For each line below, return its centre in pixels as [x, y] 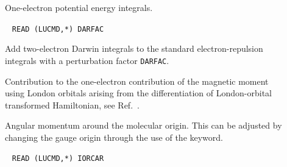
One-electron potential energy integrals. [79, 7]
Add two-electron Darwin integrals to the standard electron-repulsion [134, 48]
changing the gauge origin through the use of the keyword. [114, 137]
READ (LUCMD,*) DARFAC [58, 29]
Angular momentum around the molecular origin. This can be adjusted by [143, 125]
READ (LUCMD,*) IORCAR [58, 159]
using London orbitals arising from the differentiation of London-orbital [139, 93]
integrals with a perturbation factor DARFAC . [87, 60]
